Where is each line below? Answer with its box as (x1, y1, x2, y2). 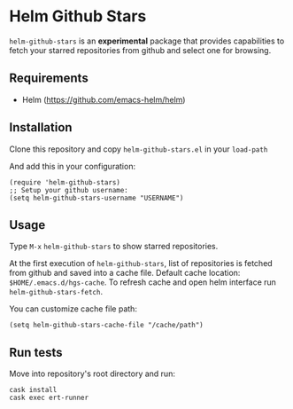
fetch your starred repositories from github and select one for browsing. (9, 44, 272, 55)
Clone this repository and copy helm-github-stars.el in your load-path (9, 144, 268, 154)
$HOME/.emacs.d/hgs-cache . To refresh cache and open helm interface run (9, 277, 277, 287)
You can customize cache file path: (9, 303, 137, 314)
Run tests (9, 344, 63, 360)
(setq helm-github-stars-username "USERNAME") (9, 193, 184, 202)
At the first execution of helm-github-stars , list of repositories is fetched (9, 258, 273, 269)
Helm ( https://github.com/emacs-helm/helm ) (21, 94, 186, 105)
